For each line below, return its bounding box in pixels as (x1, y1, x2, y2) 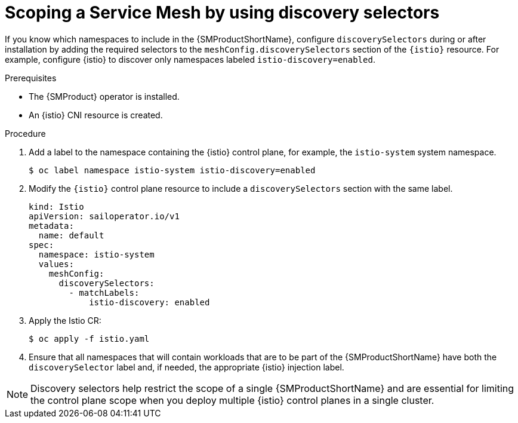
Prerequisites (5, 72, 57, 83)
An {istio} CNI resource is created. (29, 109, 163, 120)
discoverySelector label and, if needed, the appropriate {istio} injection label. (29, 361, 344, 372)
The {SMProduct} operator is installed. (29, 91, 180, 102)
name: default (38, 230, 104, 240)
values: (38, 259, 74, 269)
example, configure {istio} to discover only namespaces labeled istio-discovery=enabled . (5, 54, 375, 65)
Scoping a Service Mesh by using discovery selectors (5, 2, 440, 23)
